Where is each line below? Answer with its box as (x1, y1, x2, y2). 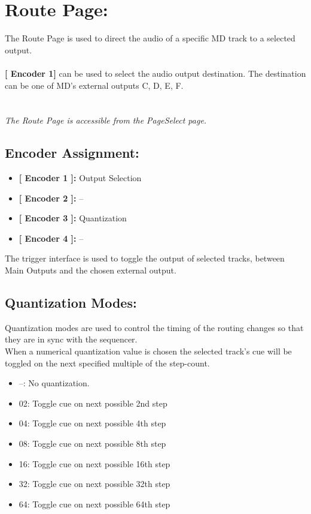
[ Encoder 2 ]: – (19, 191, 84, 204)
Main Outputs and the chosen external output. (5, 264, 176, 276)
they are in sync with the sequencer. (5, 333, 138, 345)
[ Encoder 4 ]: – (19, 232, 84, 244)
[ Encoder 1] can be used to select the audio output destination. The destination (5, 67, 306, 79)
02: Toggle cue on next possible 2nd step (19, 396, 167, 409)
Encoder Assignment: (5, 143, 139, 162)
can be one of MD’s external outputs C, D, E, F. (5, 79, 184, 91)
